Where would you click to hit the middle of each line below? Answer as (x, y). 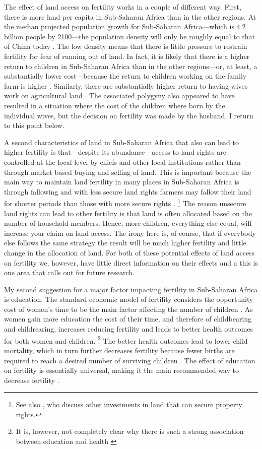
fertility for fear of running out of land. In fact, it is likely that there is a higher (127, 56)
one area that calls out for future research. (69, 272)
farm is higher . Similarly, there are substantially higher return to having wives (126, 85)
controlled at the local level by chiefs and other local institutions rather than (122, 162)
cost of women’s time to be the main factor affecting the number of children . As (128, 309)
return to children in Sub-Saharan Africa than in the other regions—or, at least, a (131, 66)
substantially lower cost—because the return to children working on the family (125, 76)
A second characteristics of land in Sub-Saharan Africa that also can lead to (121, 142)
